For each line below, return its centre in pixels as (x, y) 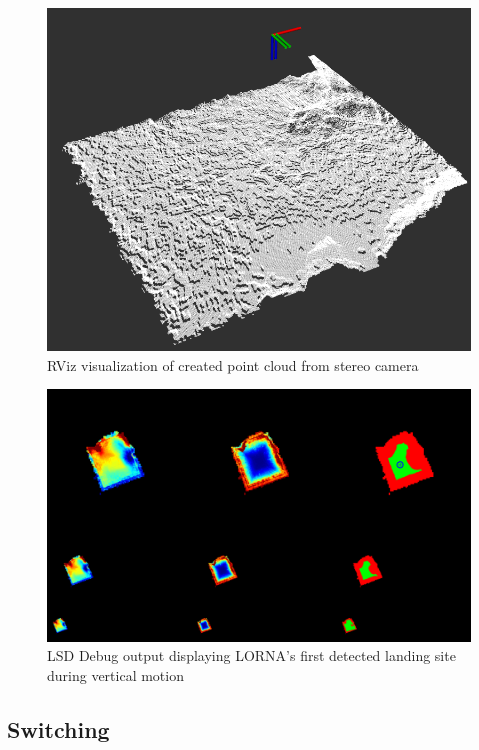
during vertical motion (115, 674)
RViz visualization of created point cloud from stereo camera (233, 364)
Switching (58, 728)
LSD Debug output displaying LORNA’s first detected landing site (251, 655)
